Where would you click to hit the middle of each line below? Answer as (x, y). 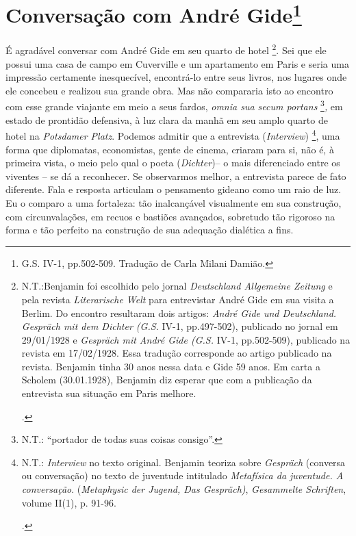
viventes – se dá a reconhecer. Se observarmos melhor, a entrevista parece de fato (176, 176)
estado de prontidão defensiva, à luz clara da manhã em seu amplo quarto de (167, 119)
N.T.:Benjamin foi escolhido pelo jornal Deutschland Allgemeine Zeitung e (177, 286)
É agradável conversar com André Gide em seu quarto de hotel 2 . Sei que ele (166, 49)
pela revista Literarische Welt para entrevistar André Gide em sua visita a (178, 299)
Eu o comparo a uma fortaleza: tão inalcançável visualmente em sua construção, (174, 202)
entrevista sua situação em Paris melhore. (109, 393)
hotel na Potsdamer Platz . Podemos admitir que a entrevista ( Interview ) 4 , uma (173, 135)
